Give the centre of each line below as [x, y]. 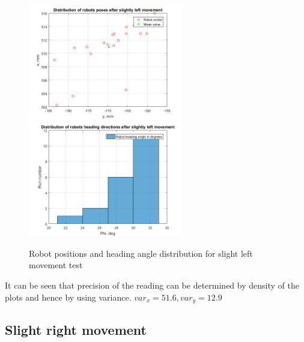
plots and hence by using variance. [68, 297]
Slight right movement [76, 330]
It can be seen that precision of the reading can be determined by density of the [152, 285]
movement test [56, 265]
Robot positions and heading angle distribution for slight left [141, 253]
